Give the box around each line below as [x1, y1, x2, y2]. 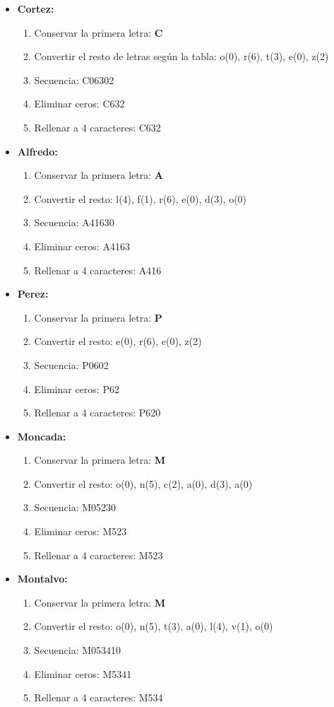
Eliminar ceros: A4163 [34, 238, 130, 253]
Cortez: [17, 1, 54, 16]
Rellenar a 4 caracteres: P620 [34, 405, 161, 420]
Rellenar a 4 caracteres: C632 [34, 119, 161, 134]
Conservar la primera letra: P [34, 310, 162, 325]
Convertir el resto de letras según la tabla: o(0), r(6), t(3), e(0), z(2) [34, 49, 329, 64]
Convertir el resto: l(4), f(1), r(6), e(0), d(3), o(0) [34, 191, 247, 206]
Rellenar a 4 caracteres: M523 [34, 547, 163, 562]
